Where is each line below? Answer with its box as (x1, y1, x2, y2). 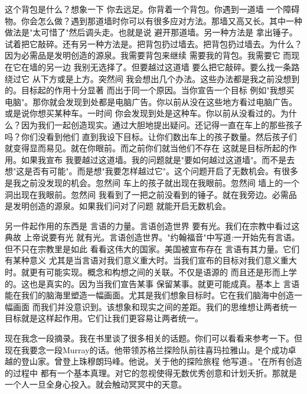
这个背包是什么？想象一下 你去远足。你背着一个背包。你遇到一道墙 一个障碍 (5, 3, 300, 15)
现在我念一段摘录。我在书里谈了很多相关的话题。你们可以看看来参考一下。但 (5, 332, 302, 344)
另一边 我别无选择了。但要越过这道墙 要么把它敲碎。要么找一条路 (45, 60, 300, 73)
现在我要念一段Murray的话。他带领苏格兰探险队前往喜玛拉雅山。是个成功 (5, 343, 288, 356)
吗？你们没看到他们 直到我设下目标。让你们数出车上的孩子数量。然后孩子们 (5, 130, 297, 142)
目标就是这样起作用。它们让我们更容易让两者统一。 (5, 312, 203, 324)
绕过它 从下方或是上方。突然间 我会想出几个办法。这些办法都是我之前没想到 (5, 72, 300, 84)
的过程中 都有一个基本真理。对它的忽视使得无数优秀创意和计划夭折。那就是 (5, 366, 297, 379)
